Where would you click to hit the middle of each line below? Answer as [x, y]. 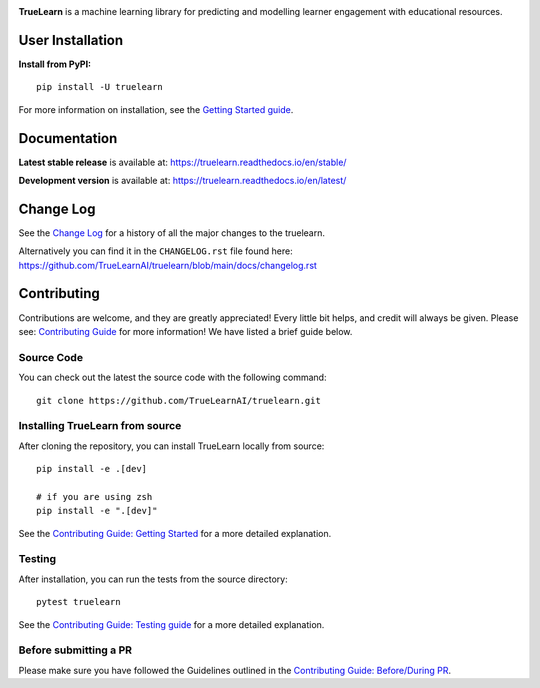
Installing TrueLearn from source [100, 426]
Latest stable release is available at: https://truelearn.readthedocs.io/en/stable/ [182, 162]
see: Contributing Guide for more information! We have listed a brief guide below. [185, 331]
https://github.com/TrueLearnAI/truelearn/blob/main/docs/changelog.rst [167, 265]
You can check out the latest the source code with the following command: [172, 377]
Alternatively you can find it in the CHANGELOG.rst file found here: [156, 251]
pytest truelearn [78, 602]
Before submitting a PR [75, 650]
